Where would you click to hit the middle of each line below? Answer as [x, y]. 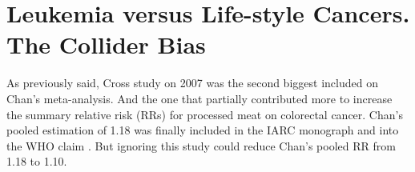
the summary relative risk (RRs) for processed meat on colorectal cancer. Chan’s [205, 114]
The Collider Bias [106, 44]
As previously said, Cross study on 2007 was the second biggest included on [192, 83]
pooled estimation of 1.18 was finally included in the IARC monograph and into [203, 130]
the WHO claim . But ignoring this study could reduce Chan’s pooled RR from [201, 145]
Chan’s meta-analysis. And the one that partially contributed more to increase [199, 98]
